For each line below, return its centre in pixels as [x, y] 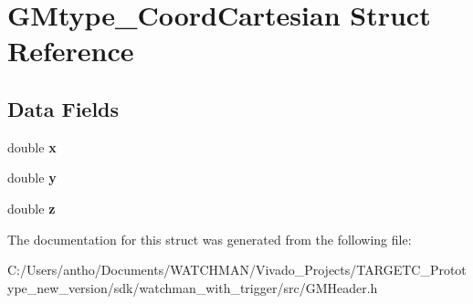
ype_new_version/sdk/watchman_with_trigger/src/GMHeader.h [193, 287]
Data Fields [63, 108]
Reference [71, 51]
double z [32, 208]
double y [32, 178]
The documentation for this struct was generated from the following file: [210, 239]
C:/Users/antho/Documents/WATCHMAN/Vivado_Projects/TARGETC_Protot [237, 270]
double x [32, 147]
